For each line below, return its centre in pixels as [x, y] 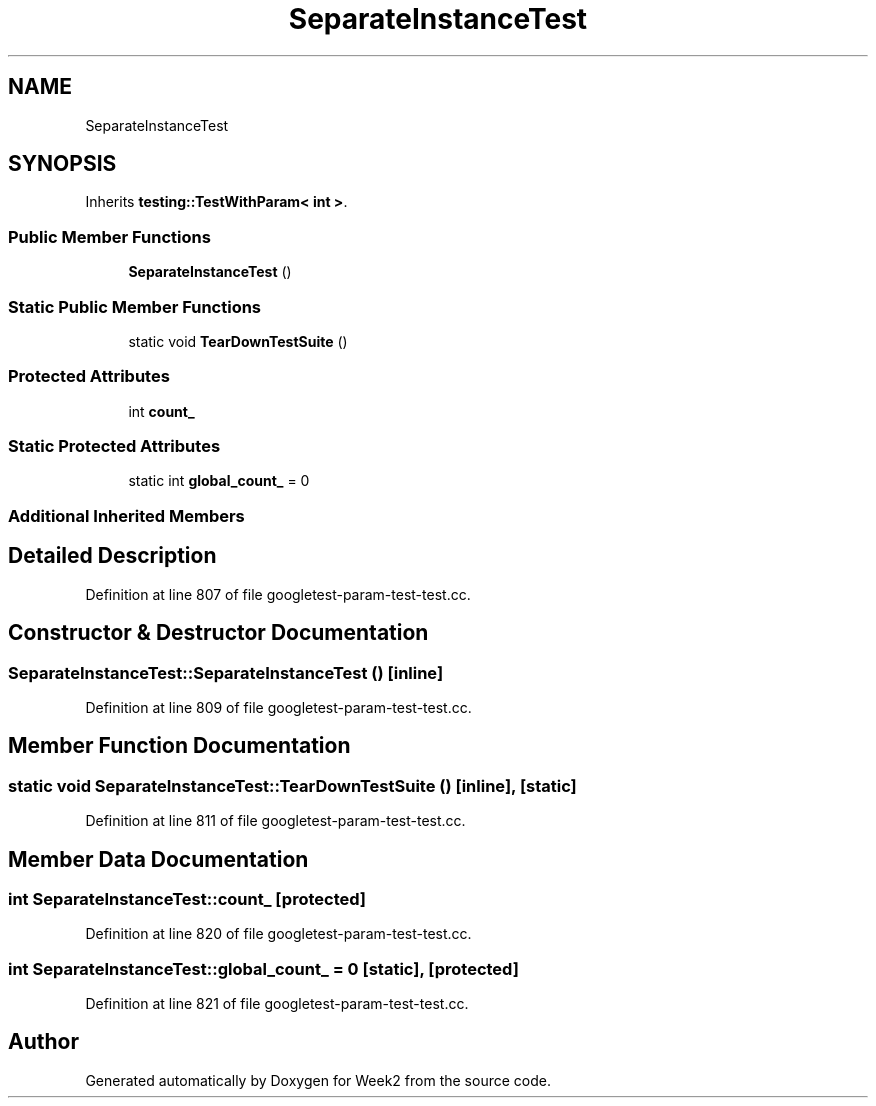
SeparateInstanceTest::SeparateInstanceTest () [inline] [226, 672]
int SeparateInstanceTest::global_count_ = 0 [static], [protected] [263, 968]
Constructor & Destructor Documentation [218, 633]
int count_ [161, 411]
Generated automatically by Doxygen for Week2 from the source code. [318, 1080]
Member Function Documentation [179, 746]
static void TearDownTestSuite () [238, 341]
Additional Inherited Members [126, 515]
